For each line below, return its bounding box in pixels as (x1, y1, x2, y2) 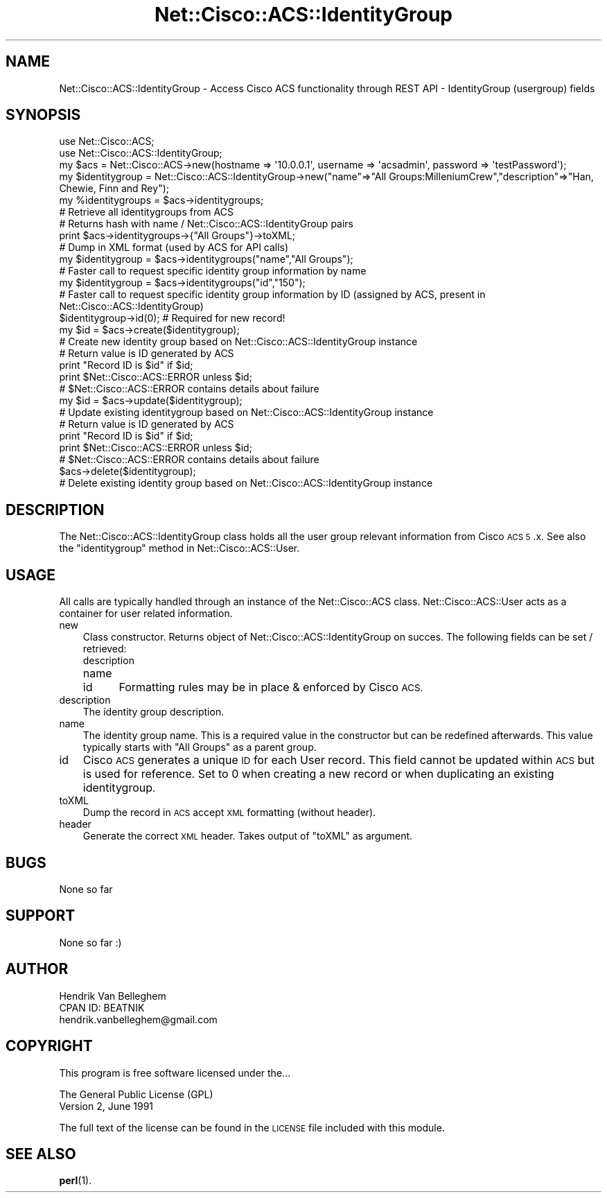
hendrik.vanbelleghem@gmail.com (59, 1013, 218, 1025)
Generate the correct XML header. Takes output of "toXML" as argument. (82, 830, 413, 842)
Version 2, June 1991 (59, 1100, 154, 1112)
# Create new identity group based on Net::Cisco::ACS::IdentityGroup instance (59, 336, 418, 348)
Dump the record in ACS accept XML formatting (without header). (82, 806, 376, 819)
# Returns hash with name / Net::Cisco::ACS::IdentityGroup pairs (59, 218, 353, 230)
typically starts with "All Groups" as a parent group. (82, 741, 317, 754)
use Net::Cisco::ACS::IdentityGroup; (59, 147, 222, 159)
